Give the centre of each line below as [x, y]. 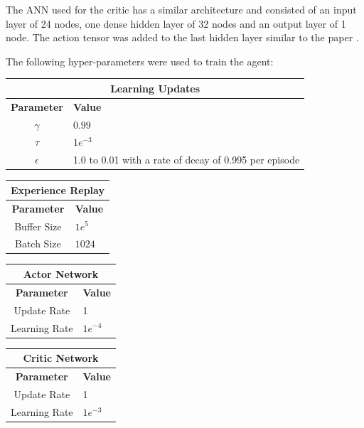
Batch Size [38, 244]
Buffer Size [38, 226]
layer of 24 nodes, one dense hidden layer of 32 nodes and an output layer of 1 [176, 23]
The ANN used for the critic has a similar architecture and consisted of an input [181, 9]
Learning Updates [155, 88]
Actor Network [61, 273]
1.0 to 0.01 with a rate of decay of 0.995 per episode [186, 160]
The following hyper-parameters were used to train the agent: [140, 61]
